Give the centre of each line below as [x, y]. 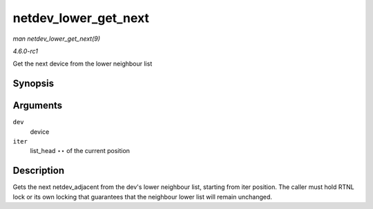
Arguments [38, 106]
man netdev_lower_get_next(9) [56, 39]
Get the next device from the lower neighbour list [83, 64]
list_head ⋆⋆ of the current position [80, 151]
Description [39, 171]
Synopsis [34, 84]
